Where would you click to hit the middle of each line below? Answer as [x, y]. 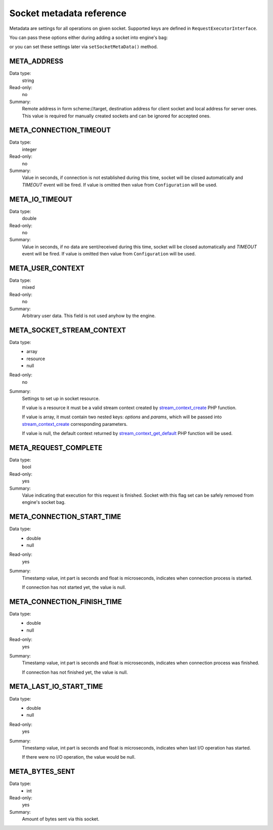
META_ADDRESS [36, 61]
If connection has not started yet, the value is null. [74, 587]
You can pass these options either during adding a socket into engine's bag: [88, 37]
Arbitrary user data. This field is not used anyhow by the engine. [89, 316]
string [28, 80]
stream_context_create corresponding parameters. [75, 424]
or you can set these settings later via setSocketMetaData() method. [84, 47]
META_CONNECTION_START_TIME [65, 517]
